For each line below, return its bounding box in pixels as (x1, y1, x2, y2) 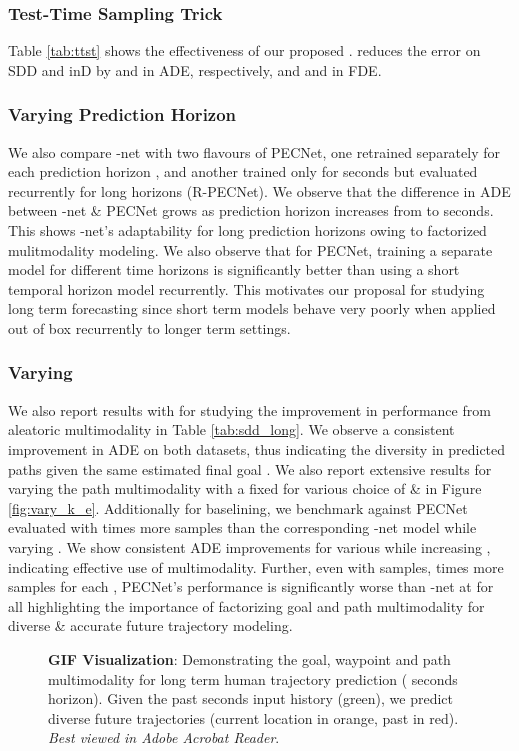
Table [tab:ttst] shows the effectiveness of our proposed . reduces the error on (8, 40, 481, 61)
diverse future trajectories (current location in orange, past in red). (48, 707, 459, 728)
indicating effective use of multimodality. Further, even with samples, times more (8, 556, 504, 577)
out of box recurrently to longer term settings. (8, 317, 291, 338)
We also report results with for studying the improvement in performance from (8, 399, 491, 420)
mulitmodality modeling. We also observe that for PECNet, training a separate (8, 239, 493, 260)
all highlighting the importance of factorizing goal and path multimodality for (8, 595, 485, 616)
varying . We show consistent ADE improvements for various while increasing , (8, 536, 491, 557)
